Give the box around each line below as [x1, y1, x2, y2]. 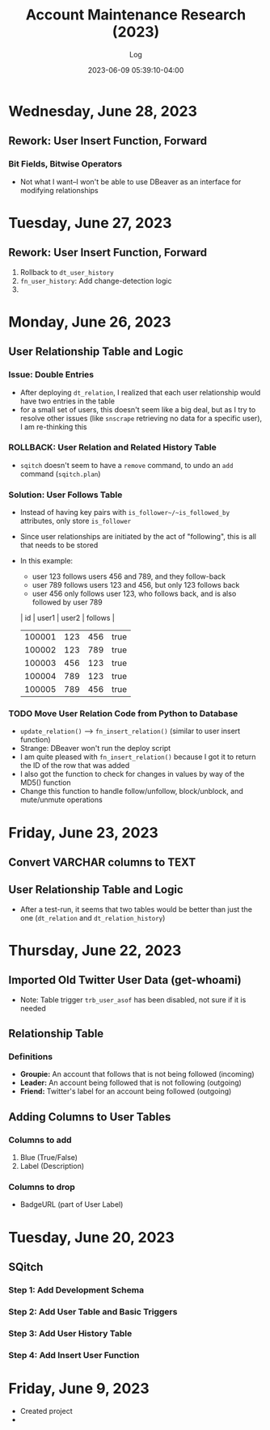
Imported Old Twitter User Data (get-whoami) [8, 973, 242, 987]
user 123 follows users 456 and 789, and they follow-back [32, 572, 226, 581]
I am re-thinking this [19, 422, 87, 432]
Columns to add [8, 1134, 72, 1145]
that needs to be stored [19, 540, 99, 550]
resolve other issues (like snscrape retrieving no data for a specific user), [19, 413, 263, 423]
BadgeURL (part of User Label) [19, 1200, 124, 1209]
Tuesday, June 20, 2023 [8, 1228, 175, 1247]
